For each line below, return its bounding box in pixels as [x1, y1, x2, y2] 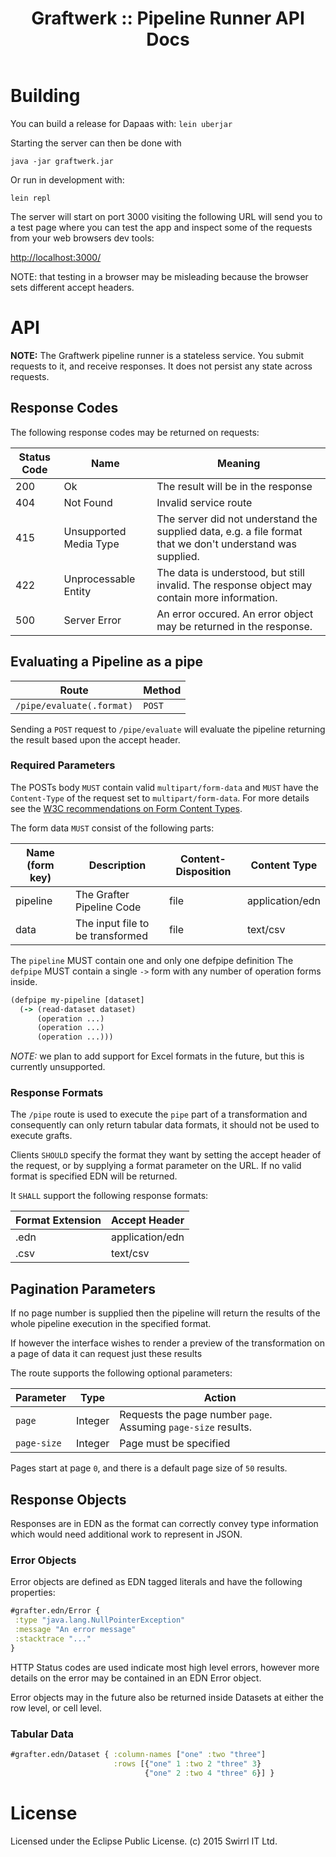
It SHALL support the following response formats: [10, 1190, 209, 1202]
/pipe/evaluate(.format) [15, 700, 134, 711]
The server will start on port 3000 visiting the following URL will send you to [10, 210, 323, 222]
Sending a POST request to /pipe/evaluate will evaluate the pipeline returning [10, 723, 326, 735]
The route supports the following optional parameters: [10, 1367, 233, 1379]
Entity [63, 584, 92, 598]
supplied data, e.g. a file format [156, 524, 303, 538]
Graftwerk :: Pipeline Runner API [31, 7, 305, 30]
